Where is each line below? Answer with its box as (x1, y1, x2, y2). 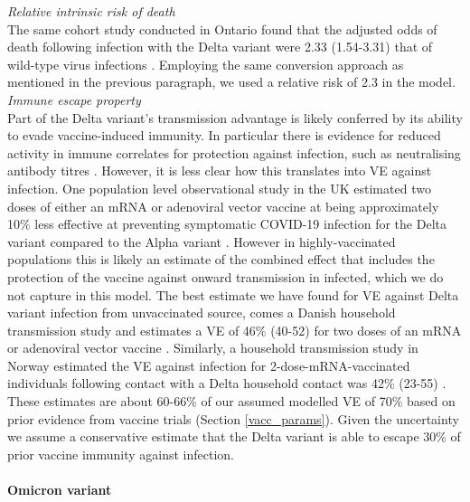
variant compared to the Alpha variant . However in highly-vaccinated (7, 232, 396, 251)
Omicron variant (7, 480, 112, 499)
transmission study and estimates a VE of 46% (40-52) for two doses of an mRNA (7, 320, 462, 339)
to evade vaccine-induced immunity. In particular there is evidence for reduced (7, 126, 441, 145)
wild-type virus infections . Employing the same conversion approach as (7, 54, 404, 73)
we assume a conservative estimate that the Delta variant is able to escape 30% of (7, 427, 461, 446)
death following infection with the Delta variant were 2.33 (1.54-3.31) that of (7, 37, 433, 56)
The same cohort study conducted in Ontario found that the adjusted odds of (7, 19, 437, 38)
